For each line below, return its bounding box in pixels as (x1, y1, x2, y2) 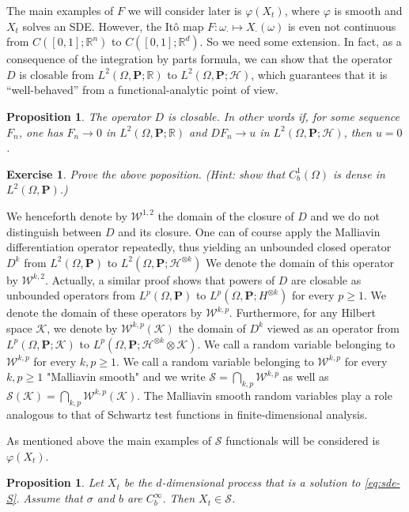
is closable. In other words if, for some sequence (167, 107, 400, 124)
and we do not (310, 207, 381, 224)
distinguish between (6, 223, 102, 239)
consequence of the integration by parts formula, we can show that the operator (6, 51, 393, 67)
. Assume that (16, 490, 83, 506)
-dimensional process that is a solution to (161, 474, 361, 491)
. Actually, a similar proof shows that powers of (45, 271, 275, 288)
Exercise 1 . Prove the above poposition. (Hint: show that (6, 165, 286, 182)
